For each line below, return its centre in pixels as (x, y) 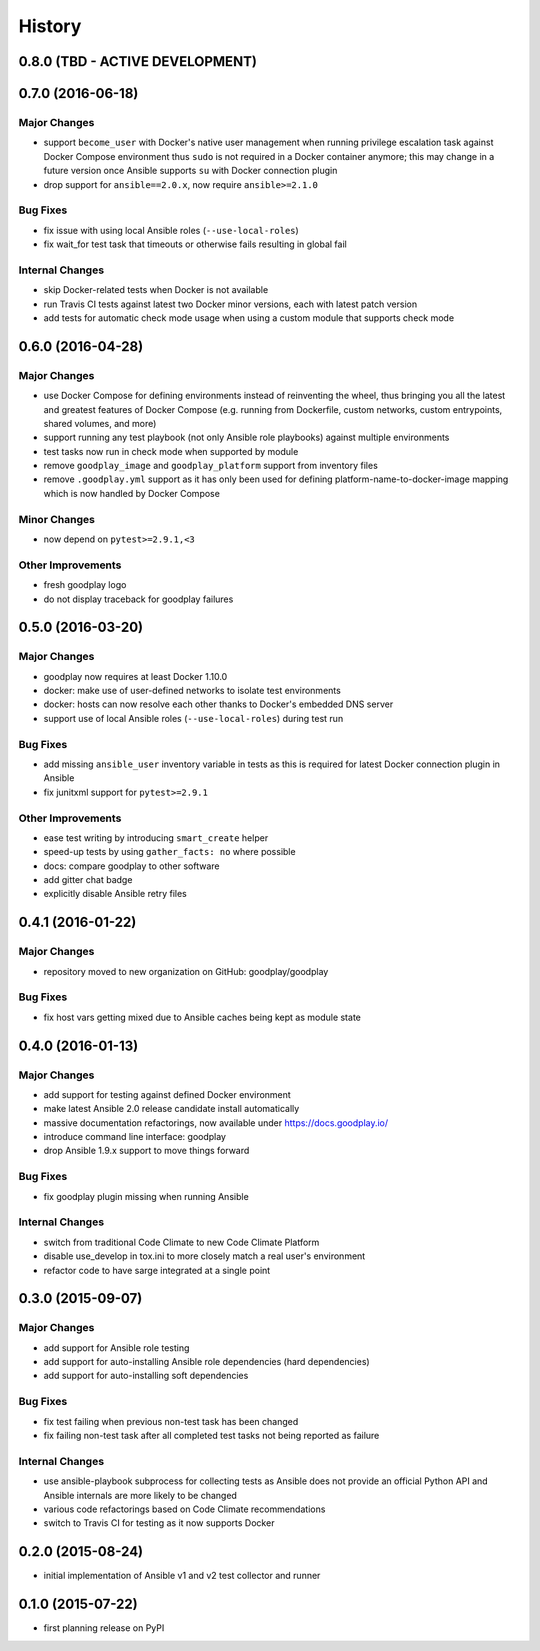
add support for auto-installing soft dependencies (146, 1376)
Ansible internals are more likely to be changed (140, 1495)
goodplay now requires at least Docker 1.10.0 (135, 676)
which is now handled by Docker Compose (131, 493)
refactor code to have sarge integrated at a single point (157, 1270)
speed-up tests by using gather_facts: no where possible (169, 852)
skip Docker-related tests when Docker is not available (156, 290)
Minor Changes (56, 519)
